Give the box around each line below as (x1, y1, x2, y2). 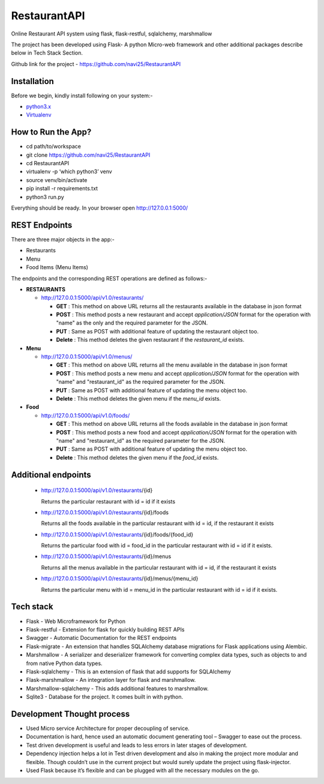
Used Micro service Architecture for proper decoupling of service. (26, 725, 190, 732)
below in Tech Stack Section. (11, 49, 83, 56)
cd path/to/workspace (26, 143, 81, 150)
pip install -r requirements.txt (26, 185, 98, 192)
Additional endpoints (11, 469, 91, 480)
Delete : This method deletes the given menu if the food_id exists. (56, 454, 219, 461)
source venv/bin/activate (26, 176, 88, 183)
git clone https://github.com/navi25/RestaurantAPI (26, 151, 151, 159)
